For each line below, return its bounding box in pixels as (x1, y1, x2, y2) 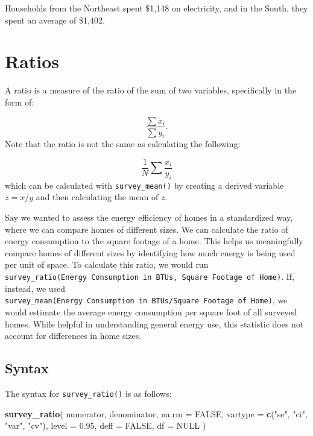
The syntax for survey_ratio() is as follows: (5, 387, 172, 399)
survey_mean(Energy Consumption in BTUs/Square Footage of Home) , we (5, 294, 288, 306)
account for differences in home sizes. (5, 329, 142, 342)
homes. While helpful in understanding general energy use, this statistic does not (5, 317, 304, 330)
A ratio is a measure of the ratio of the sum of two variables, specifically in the (5, 84, 297, 96)
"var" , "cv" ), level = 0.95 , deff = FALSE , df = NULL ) (5, 419, 206, 432)
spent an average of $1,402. (5, 13, 105, 26)
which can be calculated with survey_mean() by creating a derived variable (5, 179, 284, 191)
